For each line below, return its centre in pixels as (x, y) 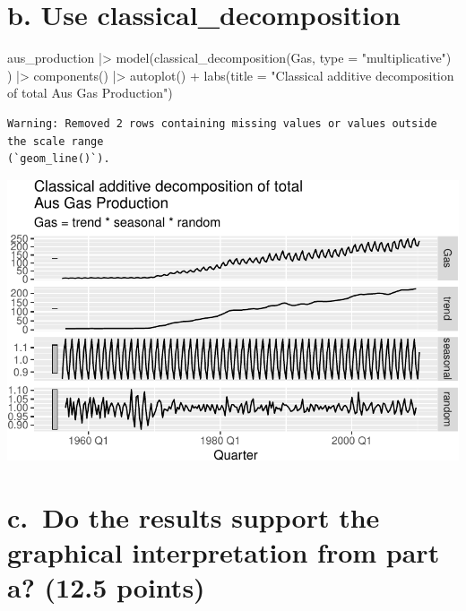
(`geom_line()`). (59, 159)
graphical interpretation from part (224, 551)
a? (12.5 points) (106, 586)
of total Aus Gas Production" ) (90, 93)
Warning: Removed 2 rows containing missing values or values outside (222, 123)
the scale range (56, 141)
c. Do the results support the (194, 516)
